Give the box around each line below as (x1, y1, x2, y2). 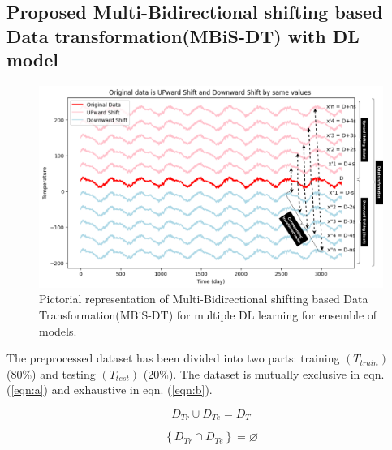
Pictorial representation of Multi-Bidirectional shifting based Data (39, 290, 368, 307)
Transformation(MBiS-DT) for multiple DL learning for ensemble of (39, 306, 377, 324)
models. (39, 322, 77, 339)
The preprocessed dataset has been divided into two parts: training (6, 349, 340, 366)
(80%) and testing (6, 365, 96, 382)
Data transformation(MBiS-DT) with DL (6, 23, 360, 48)
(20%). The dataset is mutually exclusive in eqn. (143, 365, 385, 382)
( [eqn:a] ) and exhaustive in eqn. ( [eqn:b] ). (6, 381, 213, 398)
